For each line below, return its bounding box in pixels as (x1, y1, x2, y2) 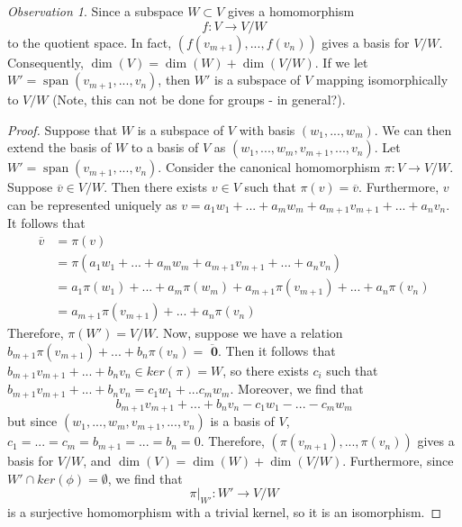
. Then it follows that (217, 341, 336, 359)
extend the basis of (7, 138, 112, 157)
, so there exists (222, 360, 309, 379)
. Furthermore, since (342, 451, 454, 470)
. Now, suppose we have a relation (155, 323, 343, 342)
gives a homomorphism (227, 2, 355, 20)
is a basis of (210, 412, 275, 431)
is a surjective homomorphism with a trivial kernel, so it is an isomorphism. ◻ (7, 503, 442, 522)
